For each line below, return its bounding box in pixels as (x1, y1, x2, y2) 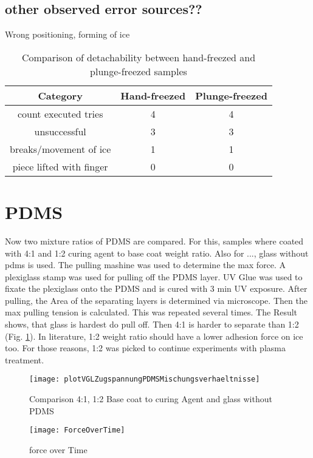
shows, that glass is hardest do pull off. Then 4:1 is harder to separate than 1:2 (5, 318, 299, 331)
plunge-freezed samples (90, 64, 187, 78)
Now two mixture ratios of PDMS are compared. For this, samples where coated (5, 234, 304, 247)
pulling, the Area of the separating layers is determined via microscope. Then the (5, 294, 308, 306)
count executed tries (17, 106, 103, 121)
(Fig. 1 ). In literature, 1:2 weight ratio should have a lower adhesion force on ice (5, 329, 303, 342)
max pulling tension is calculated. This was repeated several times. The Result (5, 306, 298, 318)
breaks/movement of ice (10, 141, 111, 156)
